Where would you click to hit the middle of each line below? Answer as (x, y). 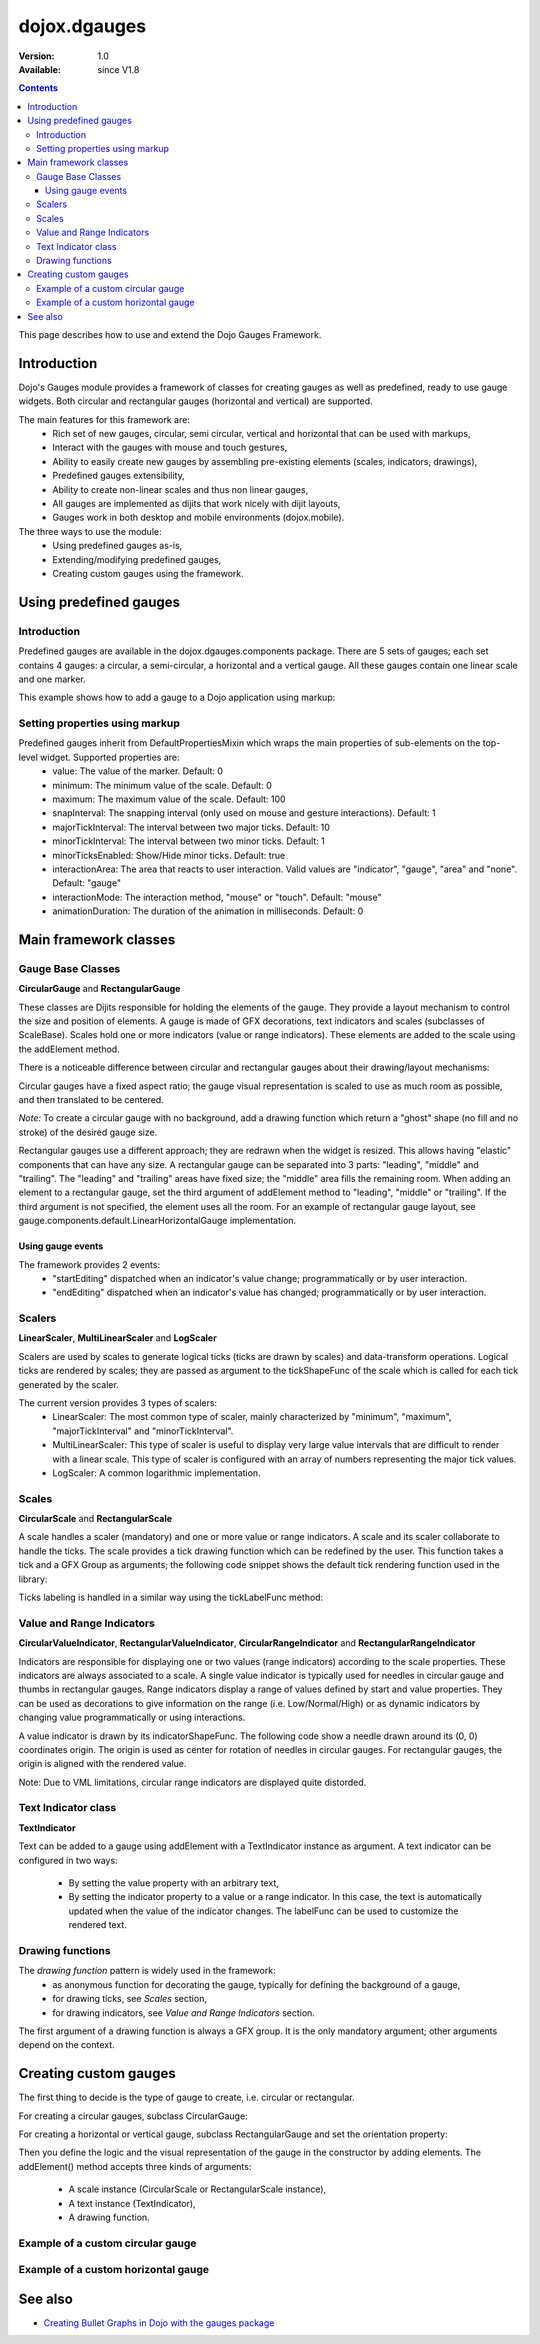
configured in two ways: (68, 1860)
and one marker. (52, 679)
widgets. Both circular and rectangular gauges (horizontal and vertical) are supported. (196, 401)
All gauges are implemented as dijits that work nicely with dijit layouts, (196, 503)
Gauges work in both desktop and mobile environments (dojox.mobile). (198, 517)
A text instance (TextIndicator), (132, 2203)
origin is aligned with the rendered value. (102, 1764)
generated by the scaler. (68, 1384)
